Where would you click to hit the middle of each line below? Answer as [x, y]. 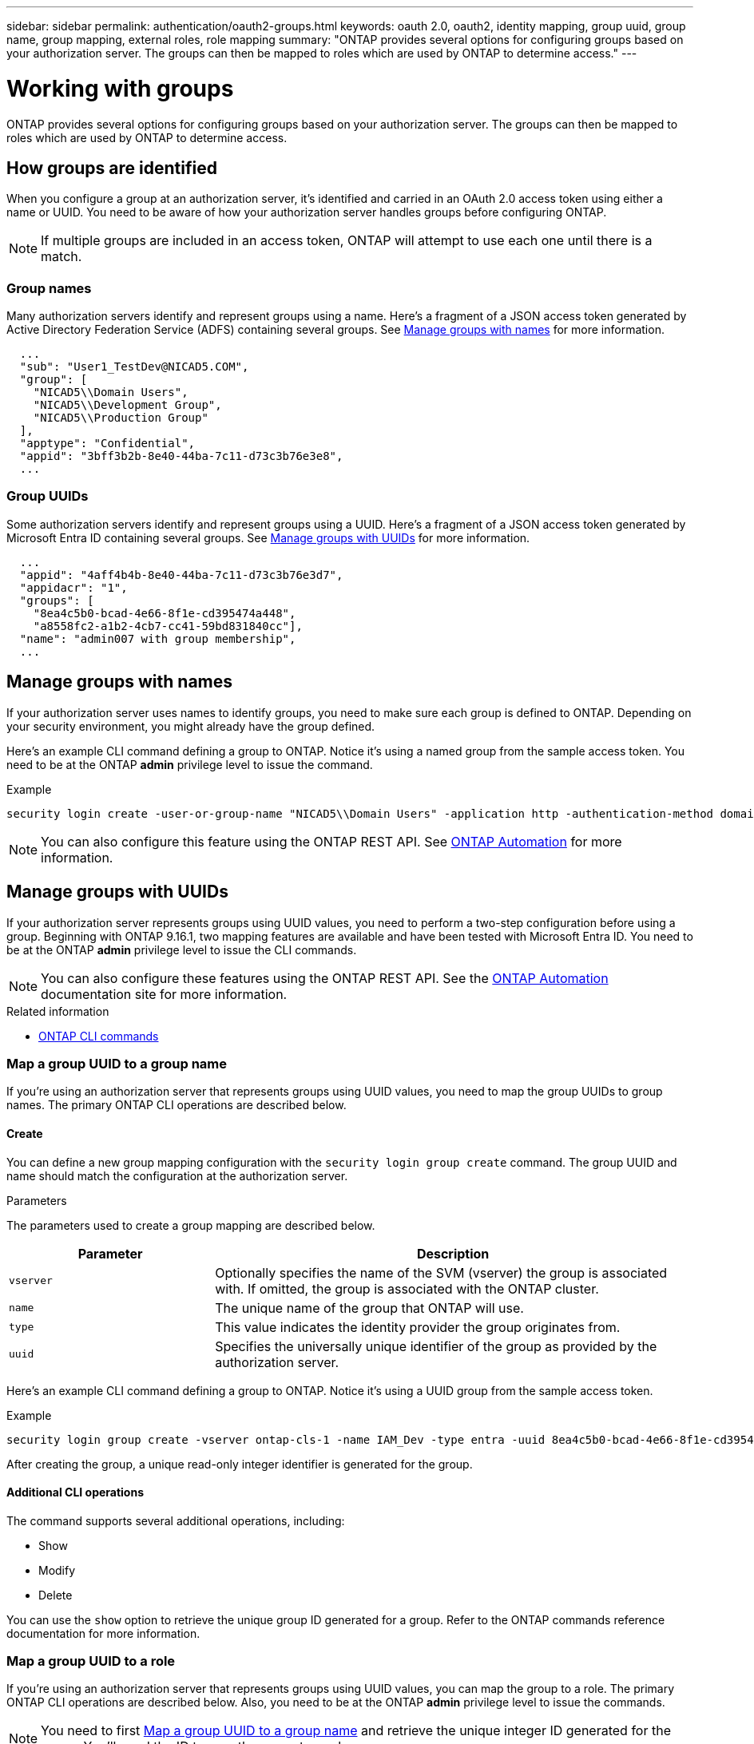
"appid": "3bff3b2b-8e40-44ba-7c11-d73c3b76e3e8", [181, 456]
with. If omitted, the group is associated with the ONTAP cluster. [407, 1288]
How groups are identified [112, 168]
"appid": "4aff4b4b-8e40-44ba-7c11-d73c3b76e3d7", [181, 575]
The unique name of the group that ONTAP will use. [369, 1308]
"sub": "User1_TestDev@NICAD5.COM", [134, 367]
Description [453, 1253]
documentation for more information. [103, 1633]
